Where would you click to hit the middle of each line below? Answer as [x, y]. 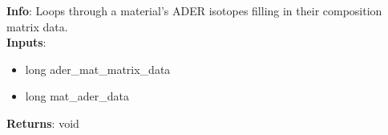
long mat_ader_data [77, 96]
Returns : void [43, 123]
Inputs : [26, 42]
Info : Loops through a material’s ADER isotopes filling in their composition [194, 10]
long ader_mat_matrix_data [98, 69]
